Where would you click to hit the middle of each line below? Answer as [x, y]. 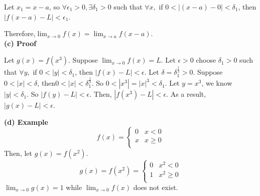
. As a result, [186, 94]
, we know [217, 83]
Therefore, [20, 33]
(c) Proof [20, 43]
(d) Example [26, 122]
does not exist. [156, 187]
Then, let [18, 153]
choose [206, 60]
